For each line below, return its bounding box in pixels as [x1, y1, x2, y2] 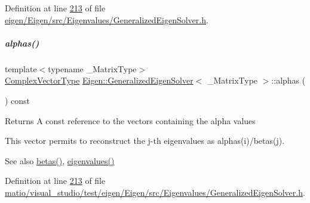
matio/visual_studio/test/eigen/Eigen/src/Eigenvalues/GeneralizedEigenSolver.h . [5, 186, 305, 198]
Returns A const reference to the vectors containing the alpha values [5, 114, 256, 127]
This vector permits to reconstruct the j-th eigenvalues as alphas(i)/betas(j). [5, 134, 285, 147]
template [5, 62, 37, 75]
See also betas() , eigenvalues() [5, 154, 115, 167]
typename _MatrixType [48, 62, 137, 75]
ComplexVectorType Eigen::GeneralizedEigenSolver [5, 74, 194, 87]
